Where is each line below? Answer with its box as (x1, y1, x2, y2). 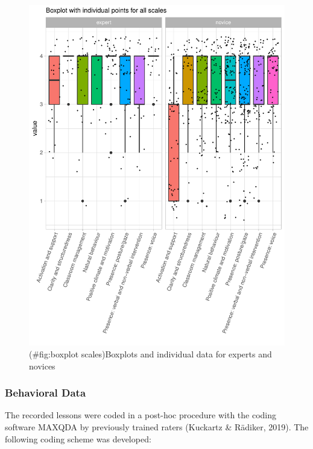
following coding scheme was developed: (5, 432, 151, 445)
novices (29, 359, 55, 372)
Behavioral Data (5, 385, 86, 400)
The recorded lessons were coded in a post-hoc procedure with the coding (5, 409, 277, 421)
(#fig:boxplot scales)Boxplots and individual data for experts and (29, 347, 272, 360)
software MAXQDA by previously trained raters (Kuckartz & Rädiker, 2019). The (5, 420, 309, 433)
